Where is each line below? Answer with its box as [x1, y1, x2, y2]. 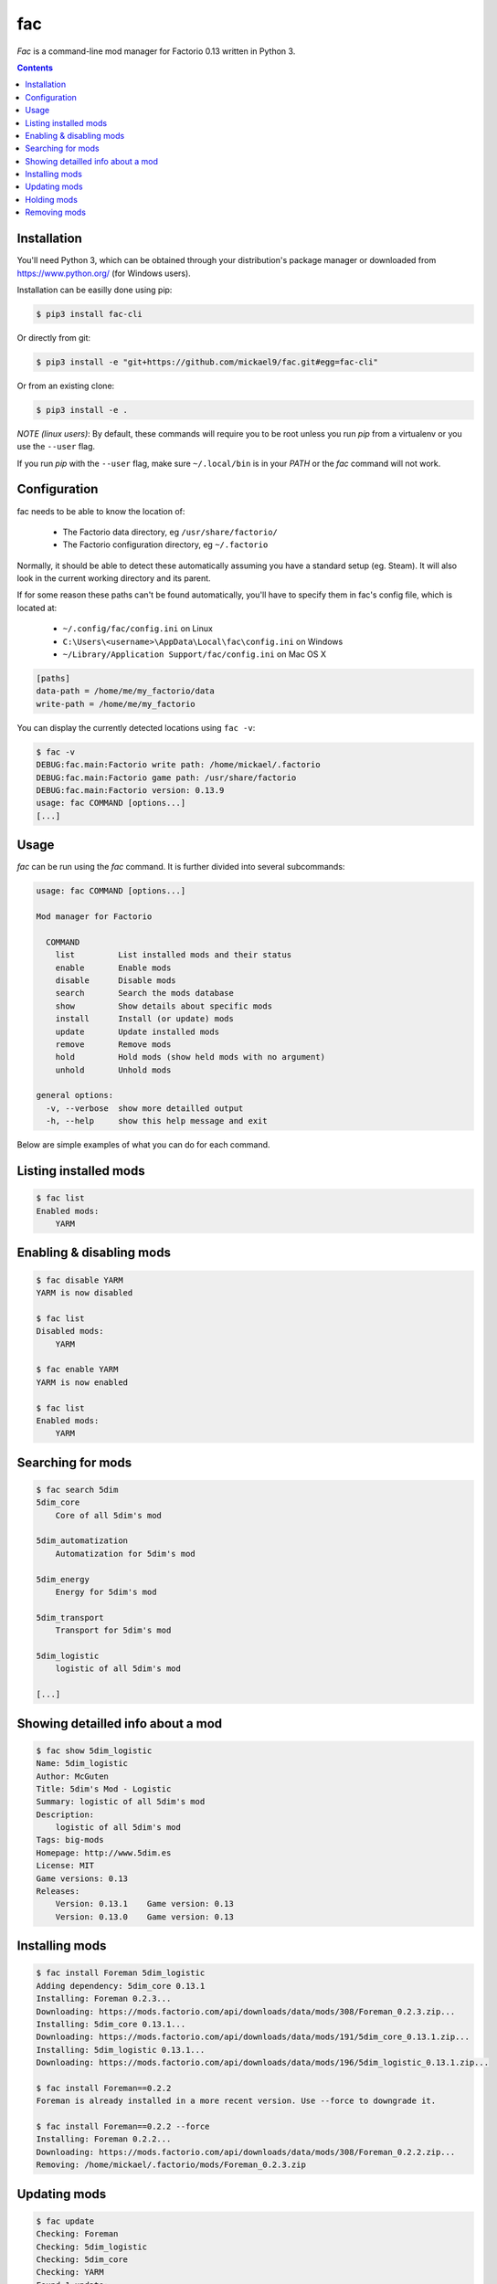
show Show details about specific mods [55, 1000, 273, 1011]
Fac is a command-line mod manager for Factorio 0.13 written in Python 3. [16, 46, 296, 57]
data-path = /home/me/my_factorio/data [36, 686, 215, 696]
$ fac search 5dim [36, 1485, 119, 1495]
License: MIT [36, 1860, 95, 1871]
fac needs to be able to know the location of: [16, 505, 185, 516]
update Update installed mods [55, 1026, 219, 1037]
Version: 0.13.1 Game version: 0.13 [55, 1898, 235, 1909]
